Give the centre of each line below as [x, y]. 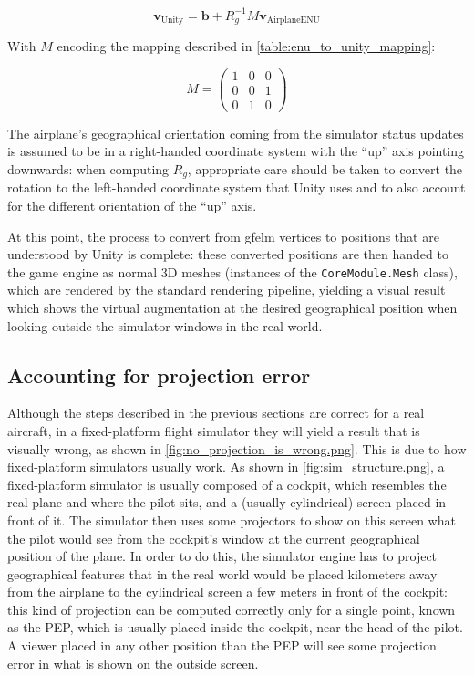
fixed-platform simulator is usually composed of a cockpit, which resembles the [227, 484]
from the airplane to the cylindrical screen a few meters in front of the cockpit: [227, 592]
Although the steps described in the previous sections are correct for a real [216, 413]
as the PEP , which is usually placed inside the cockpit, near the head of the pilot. [235, 627]
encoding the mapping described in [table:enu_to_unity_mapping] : [246, 45]
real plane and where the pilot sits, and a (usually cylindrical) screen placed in [227, 502]
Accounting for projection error [159, 374]
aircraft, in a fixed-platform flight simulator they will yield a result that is [214, 430]
